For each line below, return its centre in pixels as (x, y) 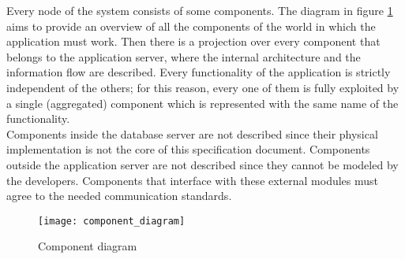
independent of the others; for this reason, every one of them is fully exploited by (203, 87)
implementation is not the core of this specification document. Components (188, 149)
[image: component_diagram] (112, 221)
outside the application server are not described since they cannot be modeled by (202, 164)
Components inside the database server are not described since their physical (192, 133)
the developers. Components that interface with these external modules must (193, 180)
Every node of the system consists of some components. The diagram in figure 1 (200, 10)
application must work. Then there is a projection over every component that (193, 41)
